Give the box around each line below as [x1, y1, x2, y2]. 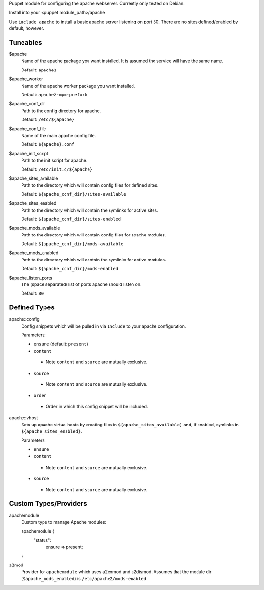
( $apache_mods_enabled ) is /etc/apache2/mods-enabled [21, 576, 147, 582]
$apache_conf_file [9, 125, 46, 132]
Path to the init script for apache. [21, 157, 88, 164]
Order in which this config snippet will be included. [45, 403, 148, 409]
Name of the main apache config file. [21, 132, 96, 138]
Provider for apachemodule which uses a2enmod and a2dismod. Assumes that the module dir [21, 568, 212, 575]
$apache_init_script [9, 150, 49, 156]
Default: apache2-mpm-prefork [21, 92, 88, 98]
